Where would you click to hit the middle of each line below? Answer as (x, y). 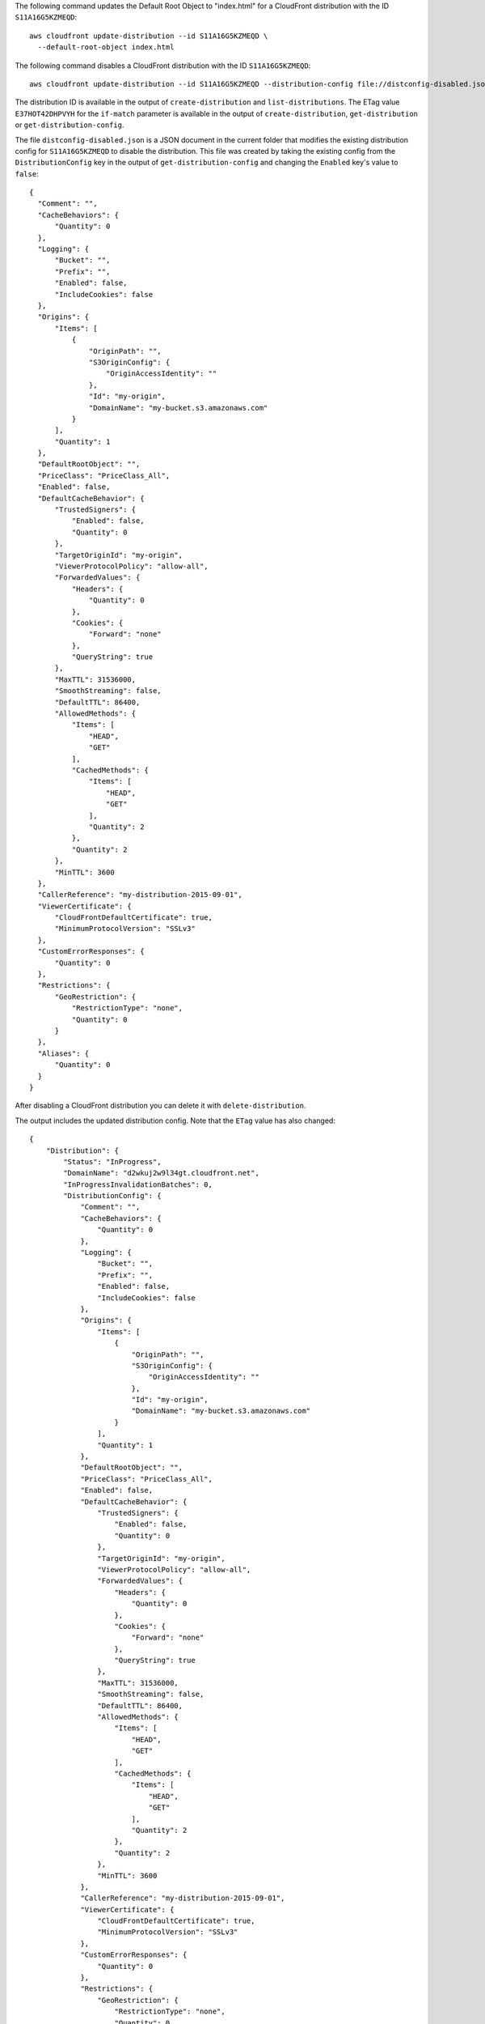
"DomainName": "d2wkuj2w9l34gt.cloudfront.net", (162, 1173)
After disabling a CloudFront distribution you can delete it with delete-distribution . (160, 1106)
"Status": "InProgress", (112, 1161)
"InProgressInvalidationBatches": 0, (138, 1184)
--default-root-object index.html (106, 47)
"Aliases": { (63, 1053)
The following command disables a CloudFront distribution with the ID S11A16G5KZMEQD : (163, 66)
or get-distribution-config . (70, 125)
